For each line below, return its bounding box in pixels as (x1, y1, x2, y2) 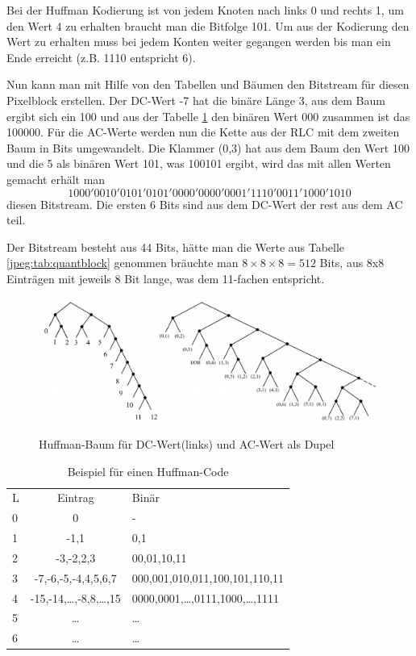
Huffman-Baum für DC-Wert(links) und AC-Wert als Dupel (39, 435, 335, 452)
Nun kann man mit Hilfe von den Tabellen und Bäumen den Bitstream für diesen (6, 76, 410, 93)
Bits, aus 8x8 (319, 254, 385, 271)
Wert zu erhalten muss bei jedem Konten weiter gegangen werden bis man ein (6, 33, 391, 50)
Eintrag (56, 489, 94, 506)
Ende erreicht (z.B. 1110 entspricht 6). (6, 48, 196, 65)
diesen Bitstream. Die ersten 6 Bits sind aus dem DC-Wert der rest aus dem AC (6, 195, 403, 212)
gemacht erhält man (6, 170, 106, 187)
